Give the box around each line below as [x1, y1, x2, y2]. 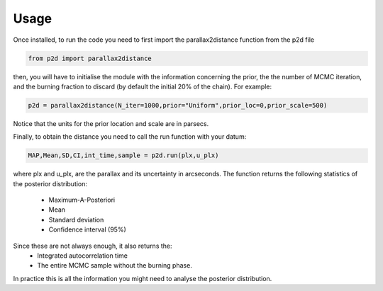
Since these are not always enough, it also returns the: [13, 241, 173, 250]
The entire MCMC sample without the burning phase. [37, 261, 193, 270]
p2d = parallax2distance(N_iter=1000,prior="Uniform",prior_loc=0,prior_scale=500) [28, 101, 328, 109]
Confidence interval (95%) [48, 225, 127, 234]
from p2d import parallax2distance [28, 54, 152, 62]
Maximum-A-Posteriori [48, 195, 116, 205]
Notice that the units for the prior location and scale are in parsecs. [13, 119, 209, 127]
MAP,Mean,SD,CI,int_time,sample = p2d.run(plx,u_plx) [28, 152, 219, 159]
